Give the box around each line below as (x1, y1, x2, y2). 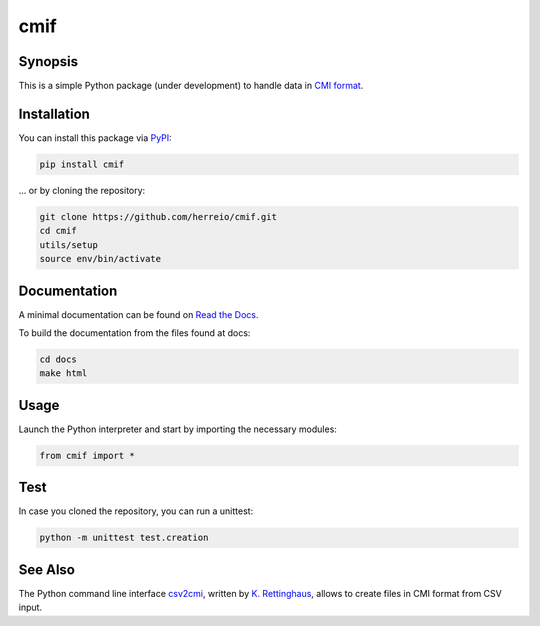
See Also (18, 561, 75, 578)
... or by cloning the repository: (18, 184, 146, 196)
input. (18, 601, 43, 614)
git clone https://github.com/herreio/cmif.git (39, 211, 277, 222)
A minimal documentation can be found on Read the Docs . (18, 308, 259, 320)
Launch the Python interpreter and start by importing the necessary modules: (18, 423, 337, 435)
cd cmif (39, 225, 77, 237)
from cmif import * (39, 450, 135, 461)
